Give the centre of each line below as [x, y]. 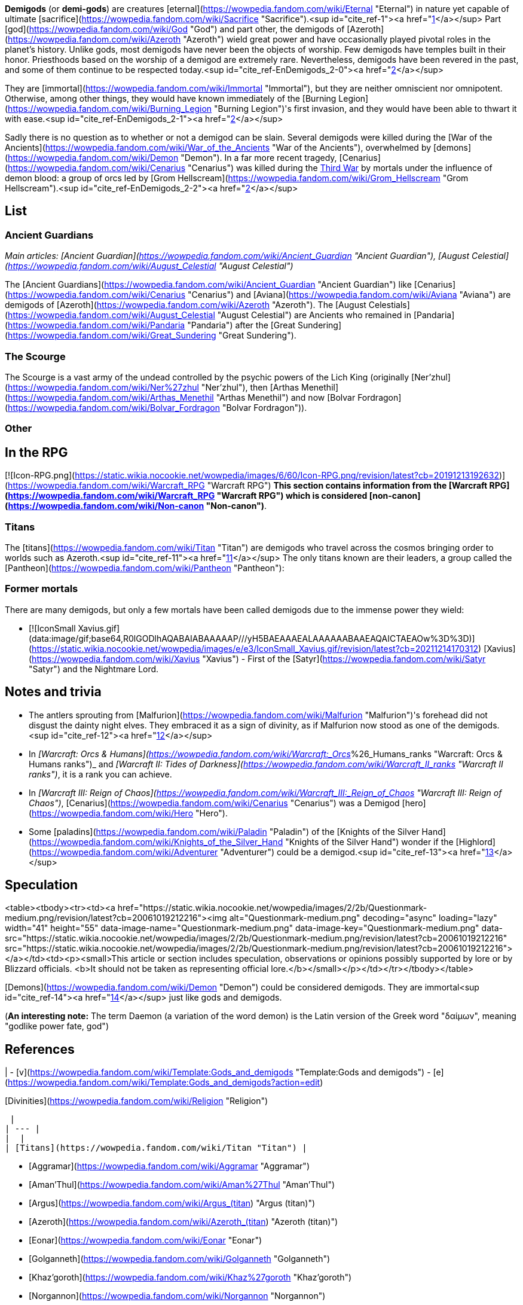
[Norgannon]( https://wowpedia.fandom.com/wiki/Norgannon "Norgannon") [177, 1296]
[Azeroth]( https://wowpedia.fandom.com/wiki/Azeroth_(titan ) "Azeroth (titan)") [183, 1222]
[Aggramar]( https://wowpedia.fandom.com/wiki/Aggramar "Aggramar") [169, 1166]
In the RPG [36, 452]
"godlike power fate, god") [57, 1026]
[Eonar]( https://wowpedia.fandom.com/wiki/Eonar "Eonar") [146, 1240]
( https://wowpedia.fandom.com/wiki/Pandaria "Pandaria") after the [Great [150, 325]
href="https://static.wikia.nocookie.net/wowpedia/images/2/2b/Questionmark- [272, 908]
